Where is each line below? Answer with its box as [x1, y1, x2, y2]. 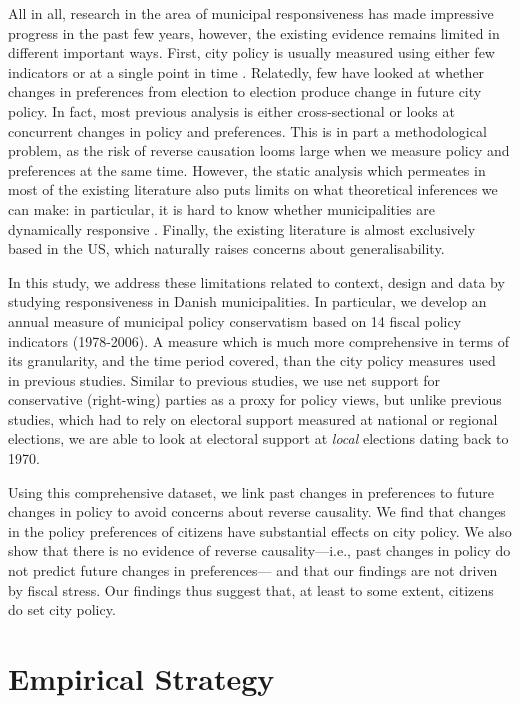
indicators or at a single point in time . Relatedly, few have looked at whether [8, 61, 485, 82]
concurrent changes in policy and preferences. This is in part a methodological [8, 120, 487, 141]
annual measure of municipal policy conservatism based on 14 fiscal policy [8, 310, 462, 331]
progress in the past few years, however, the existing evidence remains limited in [8, 22, 500, 43]
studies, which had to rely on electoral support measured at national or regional [8, 408, 498, 429]
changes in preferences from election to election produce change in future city [8, 81, 482, 102]
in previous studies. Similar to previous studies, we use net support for [8, 369, 441, 390]
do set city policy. [8, 599, 116, 620]
